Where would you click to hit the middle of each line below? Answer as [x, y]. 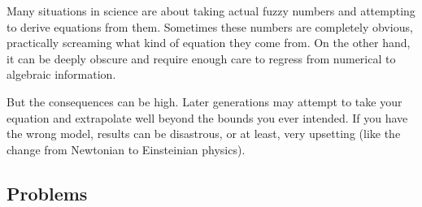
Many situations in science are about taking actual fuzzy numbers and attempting [211, 11]
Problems [47, 193]
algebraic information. [61, 74]
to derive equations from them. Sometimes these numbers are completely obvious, [210, 26]
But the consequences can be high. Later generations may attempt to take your [204, 101]
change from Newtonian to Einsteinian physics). [126, 149]
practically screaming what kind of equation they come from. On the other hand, [209, 43]
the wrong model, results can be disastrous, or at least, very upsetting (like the [204, 134]
